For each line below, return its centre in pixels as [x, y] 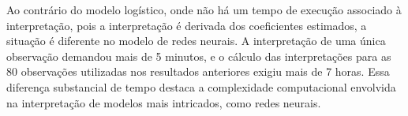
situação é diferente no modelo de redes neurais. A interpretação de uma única [196, 41]
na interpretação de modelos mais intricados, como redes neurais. [164, 102]
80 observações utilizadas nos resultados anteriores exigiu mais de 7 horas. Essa [198, 71]
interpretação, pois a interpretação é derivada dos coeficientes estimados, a [187, 25]
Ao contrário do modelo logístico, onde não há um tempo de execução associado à [204, 9]
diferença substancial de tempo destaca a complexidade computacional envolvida [201, 86]
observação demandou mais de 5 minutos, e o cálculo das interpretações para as [199, 56]
